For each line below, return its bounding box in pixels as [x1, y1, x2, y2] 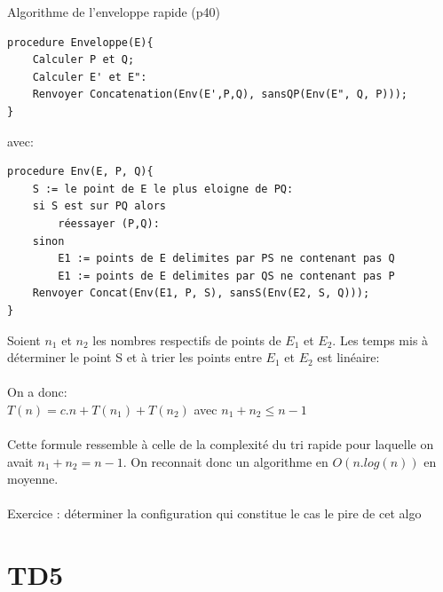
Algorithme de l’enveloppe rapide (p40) [7, 3, 221, 20]
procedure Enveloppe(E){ [7, 36, 154, 49]
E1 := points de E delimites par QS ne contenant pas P [58, 269, 395, 282]
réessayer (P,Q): [58, 217, 160, 230]
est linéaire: [317, 348, 380, 367]
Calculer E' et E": [32, 70, 147, 83]
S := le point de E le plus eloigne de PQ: [32, 182, 294, 195]
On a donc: [7, 383, 67, 401]
